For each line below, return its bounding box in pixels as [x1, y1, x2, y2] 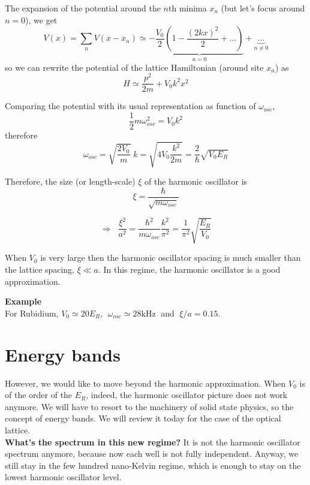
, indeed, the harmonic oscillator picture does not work [86, 388, 288, 401]
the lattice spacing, [5, 263, 74, 276]
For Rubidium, [5, 306, 59, 319]
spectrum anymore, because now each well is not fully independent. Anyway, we [5, 447, 299, 460]
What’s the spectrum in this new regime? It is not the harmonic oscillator [5, 435, 300, 448]
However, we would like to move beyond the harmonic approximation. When [5, 376, 286, 389]
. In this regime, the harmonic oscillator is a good [98, 263, 281, 276]
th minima [168, 2, 207, 14]
